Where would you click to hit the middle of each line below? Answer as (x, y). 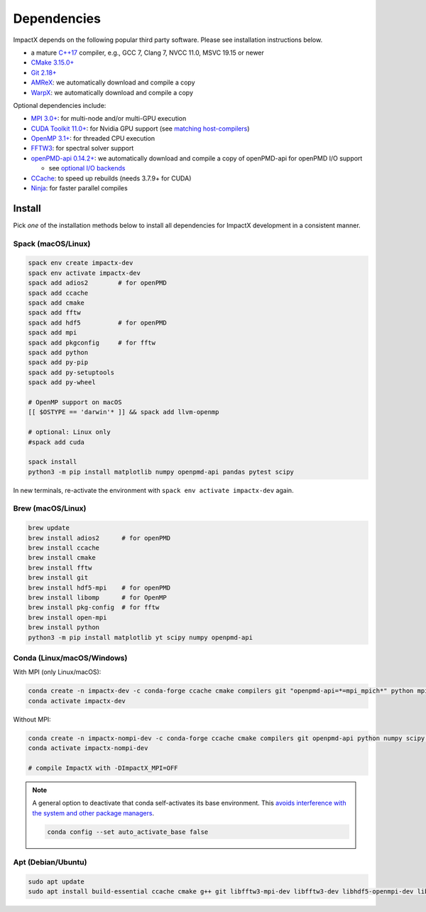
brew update (49, 528)
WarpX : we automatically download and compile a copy (112, 92)
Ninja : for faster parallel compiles (79, 188)
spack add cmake (56, 303)
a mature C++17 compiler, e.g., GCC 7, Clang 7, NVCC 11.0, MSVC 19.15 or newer (147, 53)
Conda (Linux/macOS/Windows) (70, 658)
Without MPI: (32, 719)
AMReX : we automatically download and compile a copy (113, 82)
